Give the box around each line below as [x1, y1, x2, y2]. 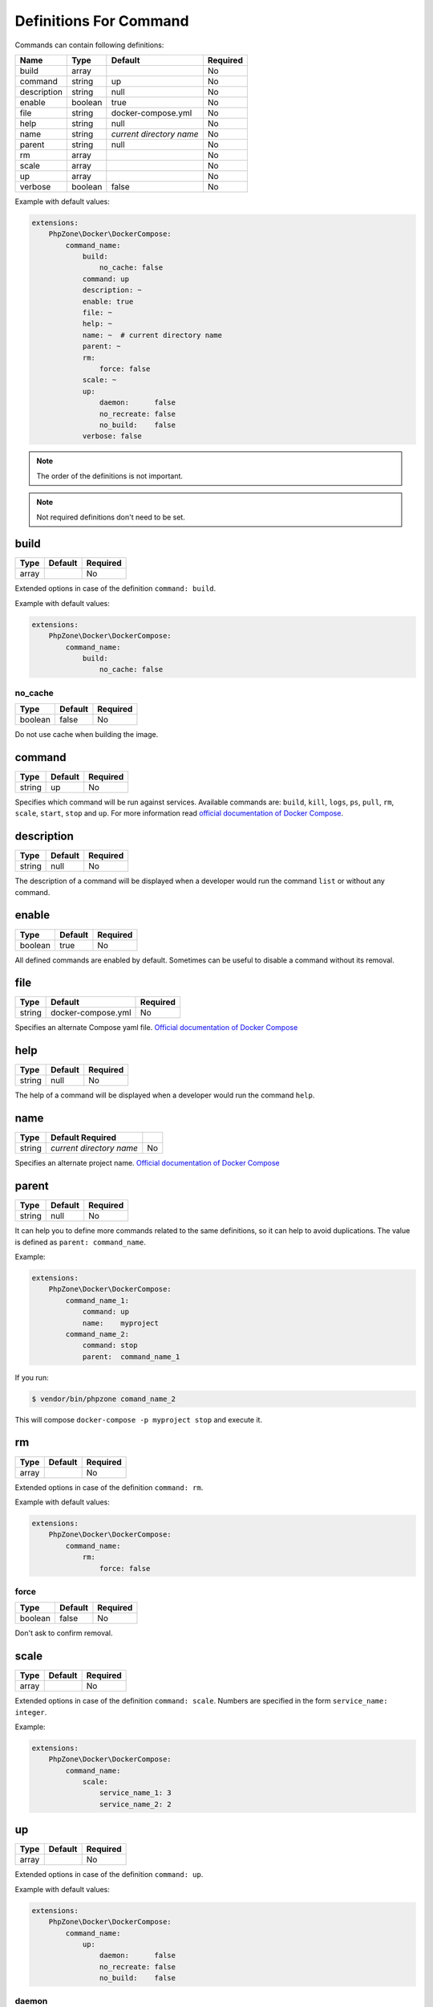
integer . [14, 1707, 47, 1717]
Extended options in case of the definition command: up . [14, 1870, 204, 1879]
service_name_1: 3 [99, 1789, 172, 1797]
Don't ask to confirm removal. [14, 1628, 113, 1638]
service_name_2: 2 [99, 1799, 172, 1809]
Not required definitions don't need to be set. [36, 512, 186, 522]
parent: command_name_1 [82, 1352, 180, 1361]
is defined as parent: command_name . [14, 1237, 146, 1247]
